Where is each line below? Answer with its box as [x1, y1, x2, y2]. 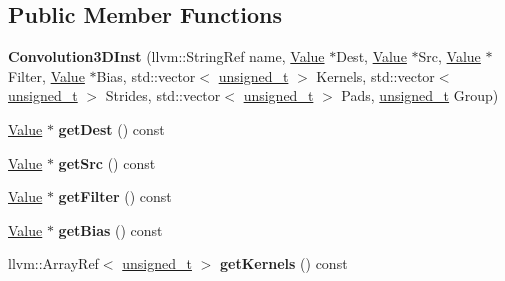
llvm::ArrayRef [8, 253, 99, 274]
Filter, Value [8, 65, 85, 86]
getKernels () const [219, 253, 348, 274]
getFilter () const [58, 186, 172, 207]
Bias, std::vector [96, 65, 196, 86]
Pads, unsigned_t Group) [341, 85, 499, 106]
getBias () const [58, 219, 163, 240]
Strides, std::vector [105, 85, 221, 106]
